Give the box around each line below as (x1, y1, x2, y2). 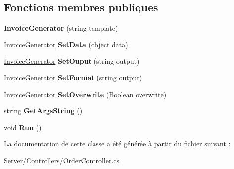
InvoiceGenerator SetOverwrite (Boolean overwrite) (4, 89, 167, 99)
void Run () (4, 122, 42, 132)
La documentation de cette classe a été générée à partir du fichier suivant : (4, 138, 231, 149)
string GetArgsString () (4, 105, 83, 116)
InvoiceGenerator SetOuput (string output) (4, 56, 140, 66)
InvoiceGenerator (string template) (4, 23, 118, 33)
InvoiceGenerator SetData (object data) (4, 39, 128, 49)
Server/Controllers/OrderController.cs (4, 155, 120, 165)
